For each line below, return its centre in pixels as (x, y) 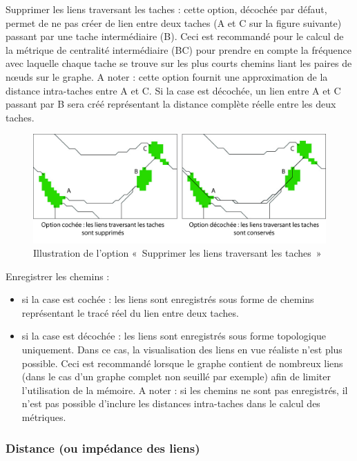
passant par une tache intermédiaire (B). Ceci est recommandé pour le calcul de (175, 36)
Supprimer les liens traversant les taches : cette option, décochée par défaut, (166, 9)
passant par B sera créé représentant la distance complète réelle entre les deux (171, 104)
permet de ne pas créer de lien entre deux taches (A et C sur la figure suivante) (174, 22)
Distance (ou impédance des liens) (103, 448)
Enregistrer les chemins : (58, 276)
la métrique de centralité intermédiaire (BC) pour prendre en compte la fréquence (178, 49)
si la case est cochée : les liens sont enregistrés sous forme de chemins (168, 299)
